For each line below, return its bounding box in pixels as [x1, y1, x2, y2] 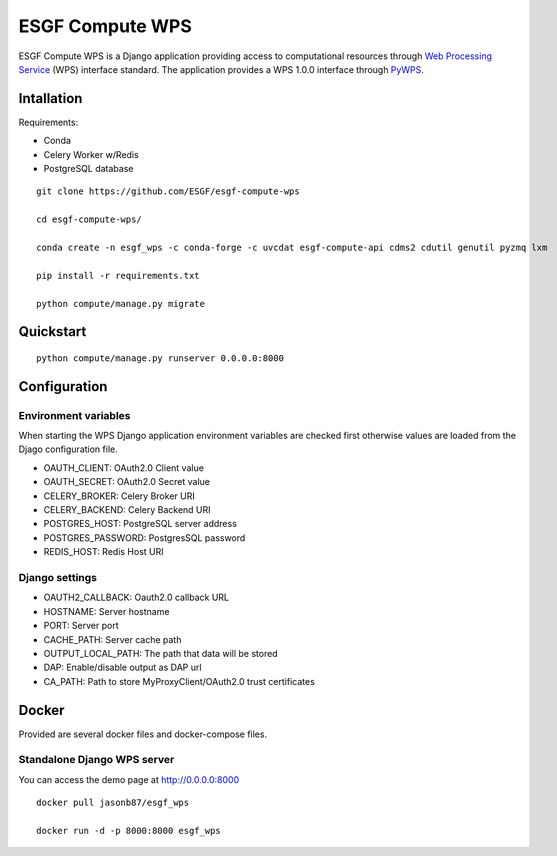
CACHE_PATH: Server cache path [43, 633, 182, 645]
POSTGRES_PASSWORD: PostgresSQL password [43, 531, 246, 544]
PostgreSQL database [43, 163, 134, 175]
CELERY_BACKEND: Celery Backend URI [43, 504, 211, 516]
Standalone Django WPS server [18, 753, 175, 767]
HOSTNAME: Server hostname [43, 605, 170, 617]
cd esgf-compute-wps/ [36, 214, 142, 225]
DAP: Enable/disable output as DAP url [43, 661, 202, 674]
